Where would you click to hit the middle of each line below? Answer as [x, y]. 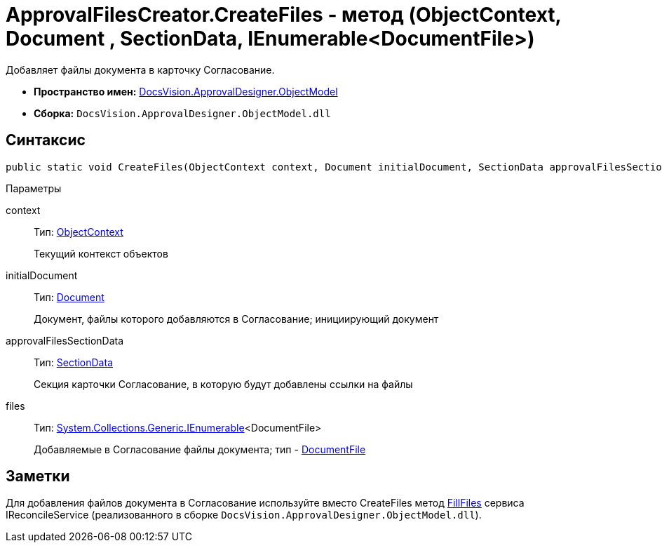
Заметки [38, 476]
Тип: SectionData [73, 362]
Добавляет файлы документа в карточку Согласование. [140, 69]
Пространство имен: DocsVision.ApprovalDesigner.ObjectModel [186, 91]
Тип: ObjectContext [79, 232]
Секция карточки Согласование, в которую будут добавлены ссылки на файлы [223, 384]
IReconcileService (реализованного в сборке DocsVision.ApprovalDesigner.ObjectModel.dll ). [244, 515]
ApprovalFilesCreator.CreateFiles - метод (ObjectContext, [284, 15]
